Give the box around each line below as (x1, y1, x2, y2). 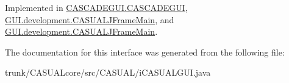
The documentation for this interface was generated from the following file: (5, 45, 285, 58)
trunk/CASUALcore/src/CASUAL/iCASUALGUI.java (5, 66, 211, 79)
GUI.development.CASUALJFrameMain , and (5, 13, 174, 26)
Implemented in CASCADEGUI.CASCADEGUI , (5, 1, 188, 13)
